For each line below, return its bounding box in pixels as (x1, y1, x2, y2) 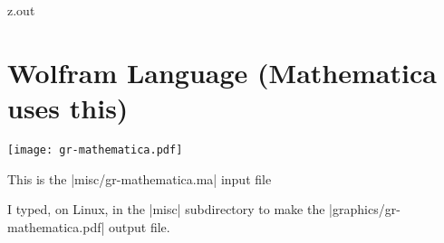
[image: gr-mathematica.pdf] (7, 143, 183, 156)
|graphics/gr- (329, 200, 401, 219)
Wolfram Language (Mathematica (7, 53, 437, 90)
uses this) (7, 89, 129, 126)
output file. (109, 217, 170, 236)
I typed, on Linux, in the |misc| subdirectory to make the (7, 200, 325, 219)
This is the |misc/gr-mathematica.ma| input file (7, 169, 272, 188)
